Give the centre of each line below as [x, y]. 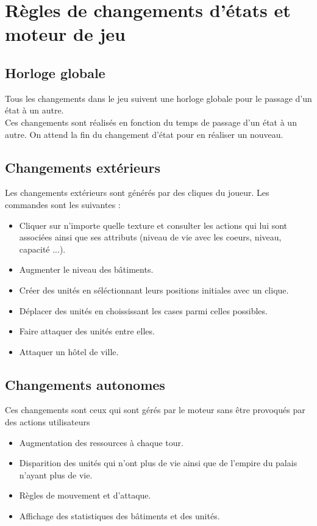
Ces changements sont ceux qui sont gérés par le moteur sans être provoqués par [155, 410]
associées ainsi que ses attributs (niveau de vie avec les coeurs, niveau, [150, 237]
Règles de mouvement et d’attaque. [85, 495]
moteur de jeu [65, 34]
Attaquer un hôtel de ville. [69, 351]
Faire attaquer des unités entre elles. [87, 331]
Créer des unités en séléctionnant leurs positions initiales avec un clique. [154, 290]
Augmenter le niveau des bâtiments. [86, 269]
